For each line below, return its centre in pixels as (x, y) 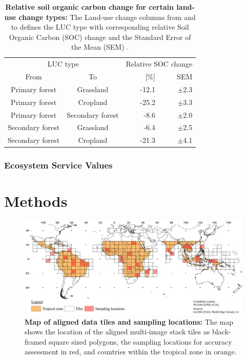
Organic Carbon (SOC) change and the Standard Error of (100, 37)
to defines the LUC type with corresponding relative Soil (100, 27)
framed (36, 341)
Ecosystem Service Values (58, 165)
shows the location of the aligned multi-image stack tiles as (117, 332)
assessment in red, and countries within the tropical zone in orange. (131, 352)
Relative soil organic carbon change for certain (89, 7)
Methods (36, 201)
